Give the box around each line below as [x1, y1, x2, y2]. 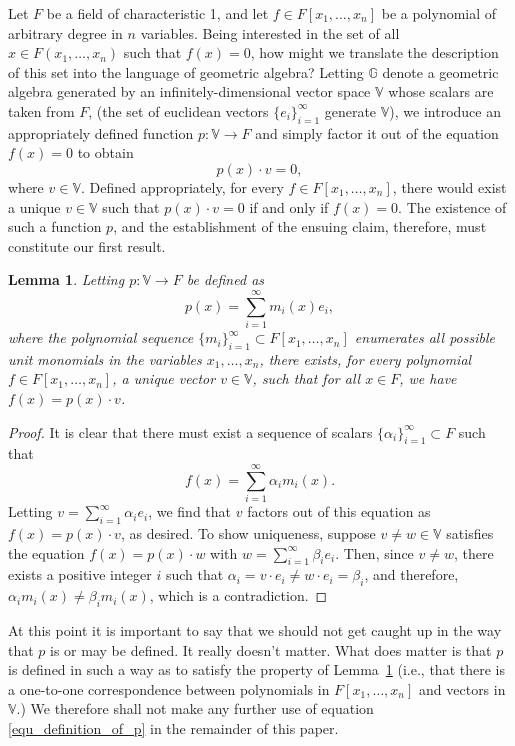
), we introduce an [389, 100, 501, 121]
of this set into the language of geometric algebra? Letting [8, 61, 364, 82]
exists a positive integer [8, 564, 152, 585]
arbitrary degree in [8, 22, 123, 43]
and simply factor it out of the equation [255, 122, 499, 143]
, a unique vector [112, 368, 216, 389]
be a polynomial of [381, 3, 497, 23]
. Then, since [335, 542, 414, 563]
